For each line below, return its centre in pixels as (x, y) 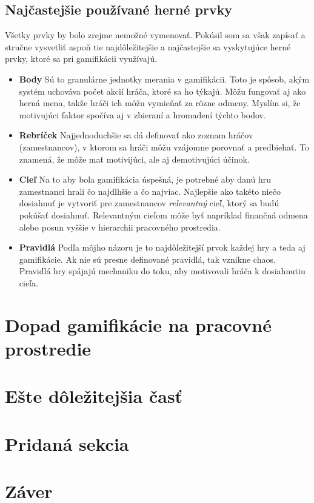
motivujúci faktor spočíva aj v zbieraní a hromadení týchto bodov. (142, 114)
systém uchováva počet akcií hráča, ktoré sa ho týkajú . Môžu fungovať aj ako (162, 91)
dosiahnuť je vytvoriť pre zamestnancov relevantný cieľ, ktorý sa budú (149, 203)
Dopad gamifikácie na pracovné (138, 324)
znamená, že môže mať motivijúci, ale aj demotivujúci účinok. (134, 159)
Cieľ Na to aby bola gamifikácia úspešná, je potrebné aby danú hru (145, 179)
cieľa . (28, 282)
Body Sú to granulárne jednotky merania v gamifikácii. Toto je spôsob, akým (164, 79)
